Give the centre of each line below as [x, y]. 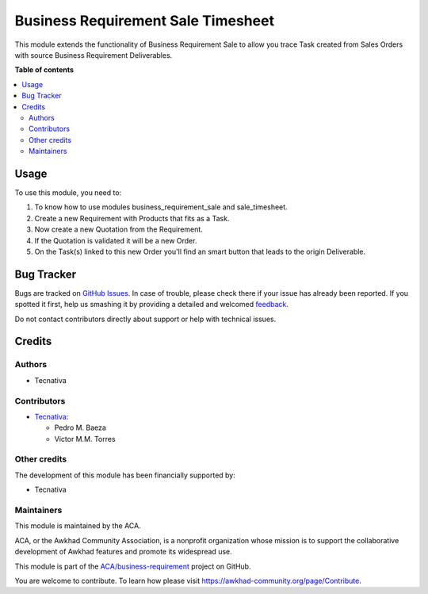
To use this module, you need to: [68, 192]
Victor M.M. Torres [85, 439]
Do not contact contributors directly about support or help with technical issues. [145, 319]
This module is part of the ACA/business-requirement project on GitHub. [133, 566]
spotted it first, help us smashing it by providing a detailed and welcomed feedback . [152, 305]
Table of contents [44, 70]
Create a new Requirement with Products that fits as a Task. [132, 218]
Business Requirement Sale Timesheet [145, 21]
